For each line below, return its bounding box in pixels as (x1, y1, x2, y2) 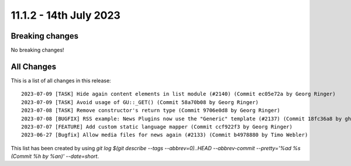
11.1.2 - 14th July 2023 (11, 9, 121, 22)
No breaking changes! (11, 47, 64, 54)
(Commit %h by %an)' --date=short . (11, 153, 99, 160)
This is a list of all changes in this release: (11, 77, 111, 84)
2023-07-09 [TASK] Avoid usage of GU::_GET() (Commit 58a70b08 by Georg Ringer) (21, 99, 259, 105)
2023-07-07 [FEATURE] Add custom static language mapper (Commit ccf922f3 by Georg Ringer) (21, 123, 292, 130)
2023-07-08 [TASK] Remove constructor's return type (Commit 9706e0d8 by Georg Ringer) (21, 107, 281, 114)
